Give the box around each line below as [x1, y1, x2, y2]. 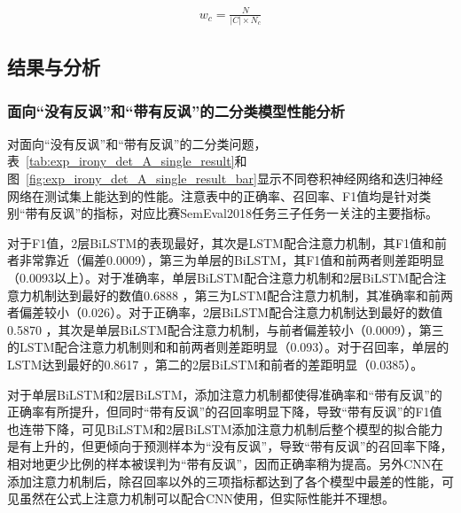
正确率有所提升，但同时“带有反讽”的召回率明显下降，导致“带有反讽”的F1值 [7, 402, 442, 421]
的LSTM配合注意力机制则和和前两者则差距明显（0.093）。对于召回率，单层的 [7, 338, 449, 356]
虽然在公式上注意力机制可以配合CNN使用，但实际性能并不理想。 [19, 489, 395, 508]
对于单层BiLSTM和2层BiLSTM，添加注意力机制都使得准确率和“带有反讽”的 [7, 385, 442, 403]
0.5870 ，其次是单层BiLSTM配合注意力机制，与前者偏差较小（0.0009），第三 [7, 320, 444, 338]
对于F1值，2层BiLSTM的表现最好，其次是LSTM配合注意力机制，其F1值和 [7, 233, 435, 252]
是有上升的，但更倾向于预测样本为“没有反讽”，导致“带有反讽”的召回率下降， [7, 437, 453, 455]
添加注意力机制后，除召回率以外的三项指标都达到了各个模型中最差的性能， [7, 471, 441, 490]
